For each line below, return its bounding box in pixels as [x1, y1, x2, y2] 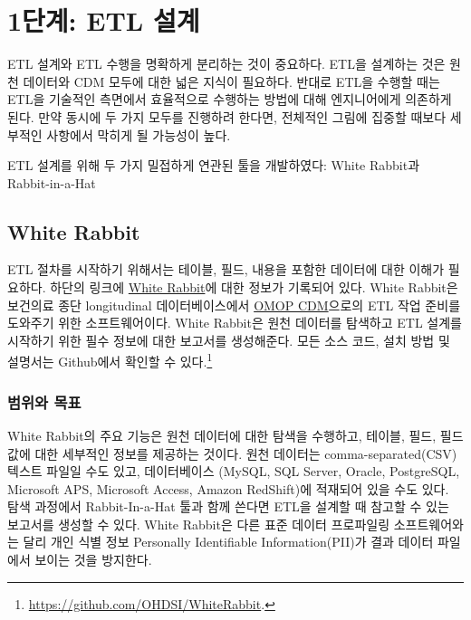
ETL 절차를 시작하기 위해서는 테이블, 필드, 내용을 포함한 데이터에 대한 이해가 [7, 260, 445, 279]
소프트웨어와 [393, 514, 464, 533]
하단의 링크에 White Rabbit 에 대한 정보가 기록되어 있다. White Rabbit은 [50, 278, 458, 297]
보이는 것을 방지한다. [34, 550, 152, 569]
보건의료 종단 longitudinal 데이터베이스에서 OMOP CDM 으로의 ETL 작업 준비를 [7, 295, 461, 314]
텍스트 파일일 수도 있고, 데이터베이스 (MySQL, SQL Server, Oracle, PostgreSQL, [7, 462, 460, 481]
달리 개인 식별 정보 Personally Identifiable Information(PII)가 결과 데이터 [23, 532, 434, 551]
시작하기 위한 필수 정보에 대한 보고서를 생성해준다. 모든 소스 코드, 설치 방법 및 [7, 330, 450, 349]
